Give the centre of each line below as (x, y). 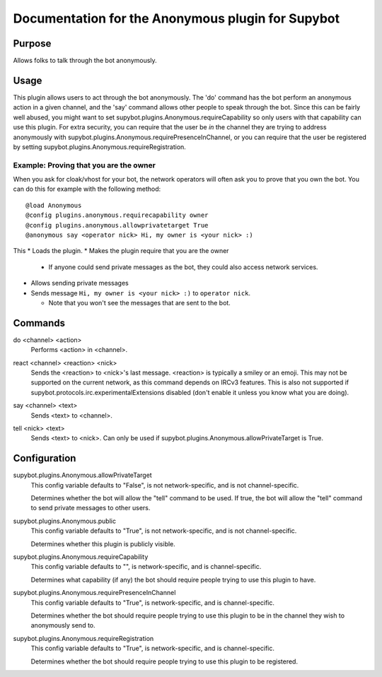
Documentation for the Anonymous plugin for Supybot (176, 18)
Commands (39, 323)
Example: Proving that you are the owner (84, 165)
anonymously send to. (63, 625)
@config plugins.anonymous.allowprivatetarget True (117, 225)
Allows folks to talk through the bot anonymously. (85, 61)
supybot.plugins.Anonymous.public (65, 521)
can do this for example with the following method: (87, 189)
